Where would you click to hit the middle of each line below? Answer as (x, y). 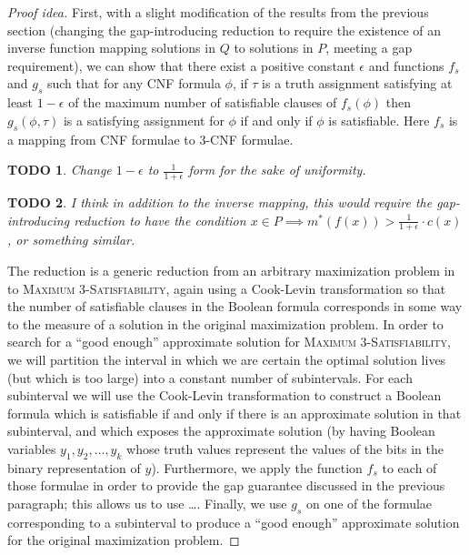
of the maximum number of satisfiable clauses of (203, 102)
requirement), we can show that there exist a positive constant (181, 65)
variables (32, 448)
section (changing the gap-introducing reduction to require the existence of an (225, 30)
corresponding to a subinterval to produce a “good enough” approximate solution (234, 522)
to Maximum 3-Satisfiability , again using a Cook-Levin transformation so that (227, 288)
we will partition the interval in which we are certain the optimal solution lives (227, 359)
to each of (409, 467)
